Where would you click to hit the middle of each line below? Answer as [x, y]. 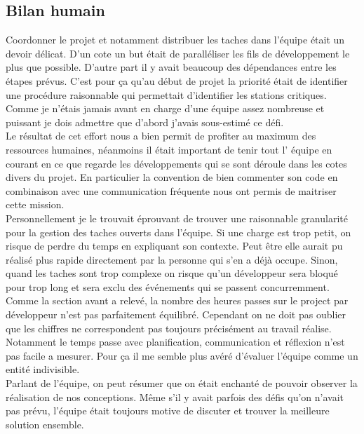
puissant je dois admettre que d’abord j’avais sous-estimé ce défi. [145, 122]
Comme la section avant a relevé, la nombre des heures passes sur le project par [177, 300]
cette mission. [35, 204]
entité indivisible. [43, 369]
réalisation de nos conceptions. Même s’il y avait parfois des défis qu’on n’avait [175, 396]
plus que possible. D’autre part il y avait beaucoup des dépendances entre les [171, 67]
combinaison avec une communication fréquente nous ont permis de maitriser [171, 190]
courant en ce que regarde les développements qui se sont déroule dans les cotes [176, 163]
